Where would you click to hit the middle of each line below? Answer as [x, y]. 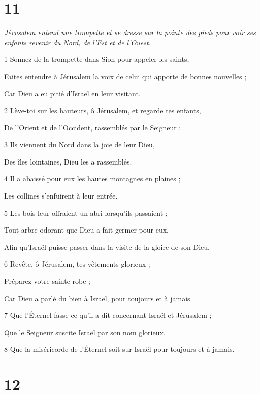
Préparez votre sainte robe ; [47, 281]
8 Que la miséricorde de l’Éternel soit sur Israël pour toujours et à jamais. [119, 349]
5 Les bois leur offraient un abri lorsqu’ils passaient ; [86, 212]
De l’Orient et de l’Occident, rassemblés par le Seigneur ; [93, 127]
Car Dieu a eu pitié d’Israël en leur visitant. [72, 93]
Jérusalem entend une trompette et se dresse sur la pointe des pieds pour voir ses [130, 32]
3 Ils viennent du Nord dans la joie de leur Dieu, [79, 144]
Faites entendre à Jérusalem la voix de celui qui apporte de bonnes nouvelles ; [125, 76]
